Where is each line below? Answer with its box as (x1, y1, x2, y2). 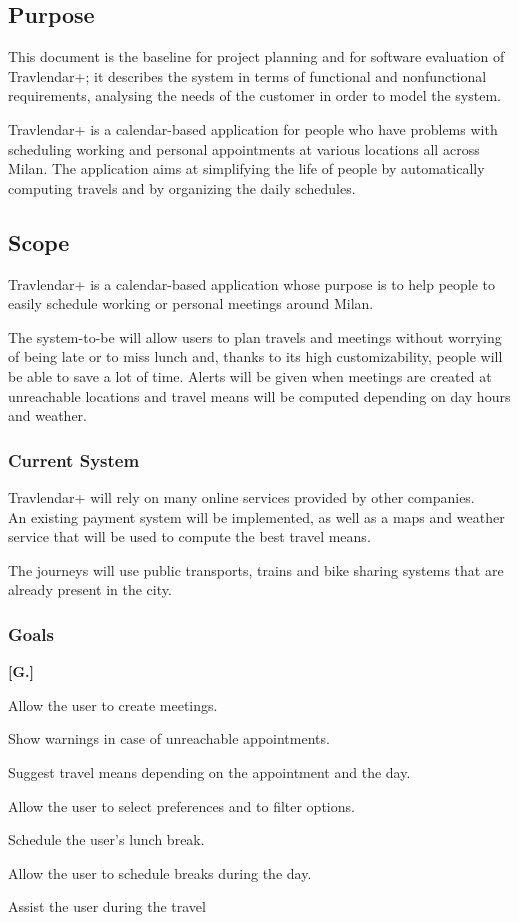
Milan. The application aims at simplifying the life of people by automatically (8, 158, 485, 179)
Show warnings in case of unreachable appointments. (8, 728, 330, 749)
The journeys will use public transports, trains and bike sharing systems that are (8, 559, 504, 580)
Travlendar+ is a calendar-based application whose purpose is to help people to (8, 273, 496, 294)
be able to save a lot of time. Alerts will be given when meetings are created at (8, 365, 492, 386)
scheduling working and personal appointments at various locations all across (8, 138, 480, 159)
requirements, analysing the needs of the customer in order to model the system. (8, 85, 501, 106)
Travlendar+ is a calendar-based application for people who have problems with (8, 118, 498, 139)
